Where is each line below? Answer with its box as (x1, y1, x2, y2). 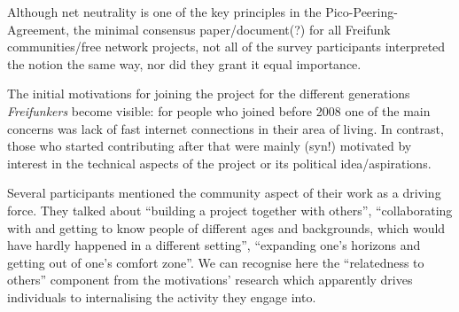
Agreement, (7, 19, 70, 38)
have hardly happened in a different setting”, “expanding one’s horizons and (7, 236, 421, 254)
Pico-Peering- (325, 3, 398, 20)
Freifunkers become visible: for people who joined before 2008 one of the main (7, 101, 431, 120)
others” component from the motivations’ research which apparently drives (7, 270, 413, 289)
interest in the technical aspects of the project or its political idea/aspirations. (7, 153, 432, 172)
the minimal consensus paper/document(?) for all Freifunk (73, 19, 391, 38)
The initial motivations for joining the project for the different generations (7, 84, 410, 103)
